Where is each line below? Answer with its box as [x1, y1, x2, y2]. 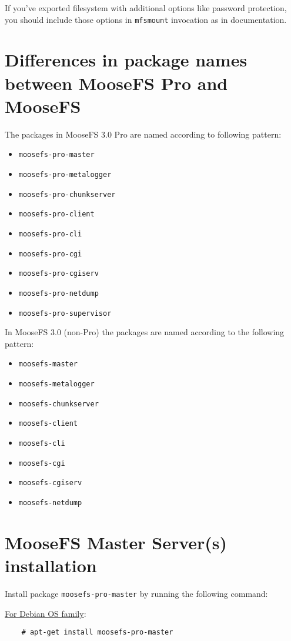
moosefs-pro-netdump [18, 289, 99, 298]
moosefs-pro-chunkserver [18, 190, 116, 199]
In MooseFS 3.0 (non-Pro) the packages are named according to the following [5, 326, 285, 338]
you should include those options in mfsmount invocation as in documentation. [5, 13, 287, 25]
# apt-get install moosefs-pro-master [21, 628, 173, 637]
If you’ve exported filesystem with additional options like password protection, [5, 2, 287, 14]
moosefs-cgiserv [18, 479, 82, 488]
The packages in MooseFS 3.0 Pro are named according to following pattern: [5, 128, 282, 140]
